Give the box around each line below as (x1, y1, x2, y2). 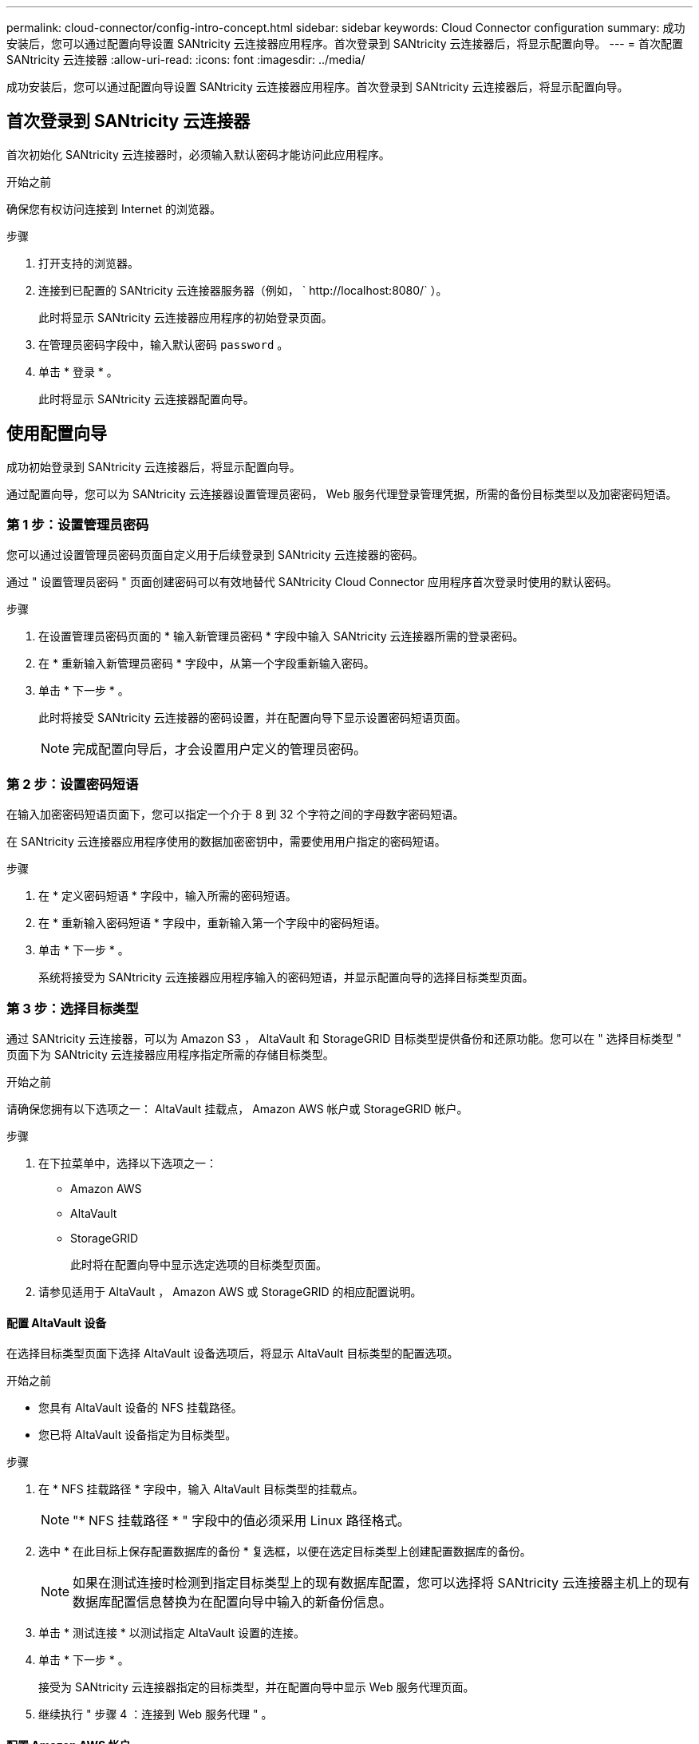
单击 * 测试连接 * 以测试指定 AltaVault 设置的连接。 (38, 1626, 305, 1640)
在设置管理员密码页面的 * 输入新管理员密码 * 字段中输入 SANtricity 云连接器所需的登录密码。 (38, 629, 524, 644)
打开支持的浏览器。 (38, 256, 139, 270)
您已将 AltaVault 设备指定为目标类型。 (38, 1428, 237, 1442)
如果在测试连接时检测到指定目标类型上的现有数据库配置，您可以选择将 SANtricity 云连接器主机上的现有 (73, 1575, 690, 1591)
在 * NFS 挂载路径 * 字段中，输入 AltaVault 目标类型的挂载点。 (38, 1482, 364, 1496)
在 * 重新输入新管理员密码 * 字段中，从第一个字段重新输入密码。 (38, 656, 375, 671)
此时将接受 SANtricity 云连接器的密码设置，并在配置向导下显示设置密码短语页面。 (38, 711, 467, 725)
